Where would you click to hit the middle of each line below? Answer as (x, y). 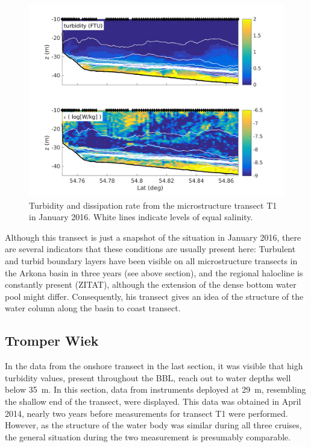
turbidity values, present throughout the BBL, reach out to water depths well (148, 377)
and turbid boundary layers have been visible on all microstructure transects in (151, 260)
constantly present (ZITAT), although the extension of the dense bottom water (151, 284)
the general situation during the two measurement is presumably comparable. (148, 436)
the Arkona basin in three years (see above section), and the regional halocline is (154, 272)
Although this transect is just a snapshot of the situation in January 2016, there (153, 237)
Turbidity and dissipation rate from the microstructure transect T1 (153, 205)
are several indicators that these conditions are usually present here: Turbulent (150, 249)
